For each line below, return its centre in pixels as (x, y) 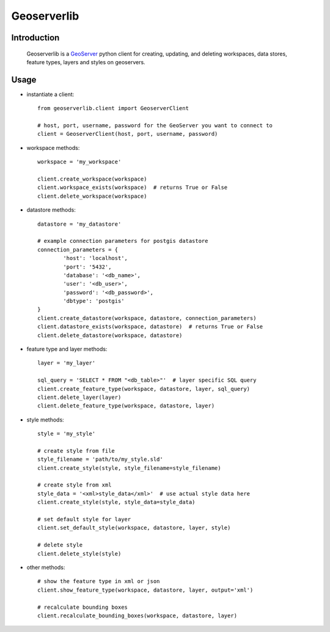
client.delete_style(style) (79, 553)
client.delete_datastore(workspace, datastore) (110, 335)
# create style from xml (75, 485)
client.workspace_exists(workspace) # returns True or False (133, 188)
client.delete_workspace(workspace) (92, 196)
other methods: (46, 567)
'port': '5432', (87, 267)
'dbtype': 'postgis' (94, 301)
